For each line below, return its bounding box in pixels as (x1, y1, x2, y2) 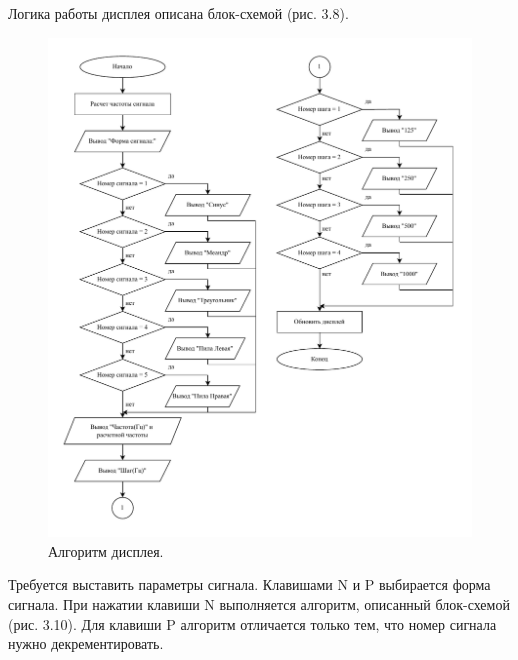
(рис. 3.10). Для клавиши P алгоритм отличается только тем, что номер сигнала (8, 613, 497, 634)
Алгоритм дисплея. (48, 540, 164, 561)
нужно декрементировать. (8, 633, 164, 654)
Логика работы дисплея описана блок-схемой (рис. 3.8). (8, 3, 349, 23)
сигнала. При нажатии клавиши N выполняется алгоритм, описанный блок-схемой (8, 594, 510, 615)
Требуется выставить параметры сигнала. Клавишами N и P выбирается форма (8, 574, 491, 595)
